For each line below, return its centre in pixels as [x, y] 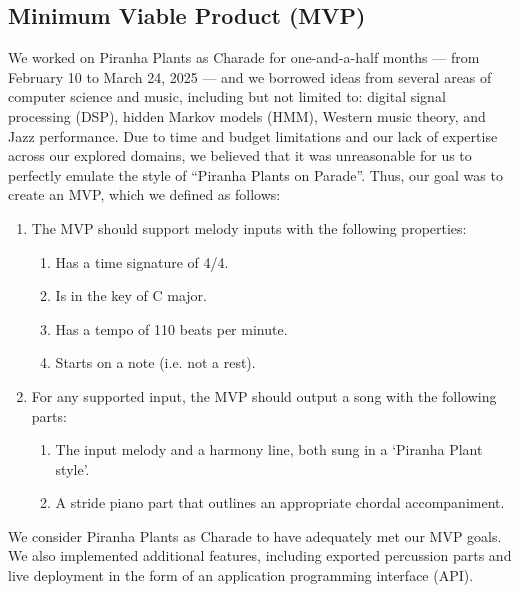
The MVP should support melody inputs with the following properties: [249, 227]
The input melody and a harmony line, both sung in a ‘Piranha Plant [269, 449]
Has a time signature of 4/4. [142, 261]
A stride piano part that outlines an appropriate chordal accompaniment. [280, 502]
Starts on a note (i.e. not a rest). [155, 362]
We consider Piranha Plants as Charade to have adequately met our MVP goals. [255, 535]
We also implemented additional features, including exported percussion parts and [260, 555]
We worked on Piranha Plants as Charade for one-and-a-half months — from [244, 57]
